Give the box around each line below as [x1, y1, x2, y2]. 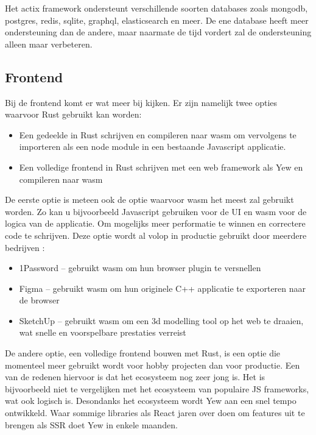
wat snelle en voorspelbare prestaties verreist [19, 326, 186, 339]
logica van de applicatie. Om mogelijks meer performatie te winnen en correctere [5, 217, 306, 230]
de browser [19, 294, 60, 306]
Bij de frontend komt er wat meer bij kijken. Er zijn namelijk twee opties [5, 96, 278, 108]
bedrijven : [5, 241, 45, 253]
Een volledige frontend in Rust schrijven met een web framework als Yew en [19, 160, 303, 173]
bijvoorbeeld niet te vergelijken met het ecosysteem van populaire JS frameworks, [5, 382, 309, 395]
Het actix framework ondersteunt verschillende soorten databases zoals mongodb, [5, 2, 308, 14]
